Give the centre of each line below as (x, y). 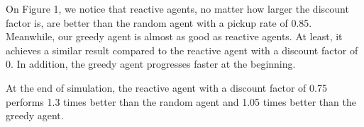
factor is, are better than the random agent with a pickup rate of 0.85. (159, 22)
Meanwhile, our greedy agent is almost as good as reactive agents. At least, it (174, 36)
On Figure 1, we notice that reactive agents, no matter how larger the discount (177, 8)
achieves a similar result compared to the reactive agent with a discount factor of (182, 50)
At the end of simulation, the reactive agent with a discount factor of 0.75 (166, 87)
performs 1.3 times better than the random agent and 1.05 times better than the (181, 101)
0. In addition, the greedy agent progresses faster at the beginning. (151, 64)
